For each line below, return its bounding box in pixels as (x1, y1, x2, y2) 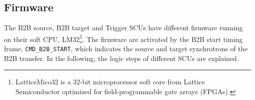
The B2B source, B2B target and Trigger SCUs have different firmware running (4, 22, 243, 33)
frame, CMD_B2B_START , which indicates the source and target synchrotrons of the (4, 43, 248, 54)
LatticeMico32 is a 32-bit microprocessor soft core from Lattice (15, 77, 205, 87)
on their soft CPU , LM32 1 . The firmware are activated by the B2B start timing (4, 32, 243, 44)
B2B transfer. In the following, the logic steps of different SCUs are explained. (4, 53, 239, 63)
